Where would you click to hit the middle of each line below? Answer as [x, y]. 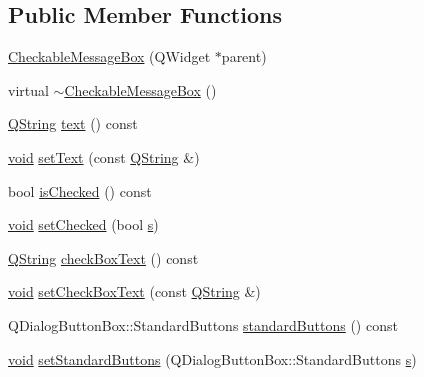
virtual [28, 89]
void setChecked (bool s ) [83, 224]
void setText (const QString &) [104, 156]
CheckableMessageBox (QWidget [109, 56]
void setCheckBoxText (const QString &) [134, 291]
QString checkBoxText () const [103, 257]
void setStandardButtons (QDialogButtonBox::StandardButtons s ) [212, 358]
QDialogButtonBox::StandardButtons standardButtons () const [203, 324]
